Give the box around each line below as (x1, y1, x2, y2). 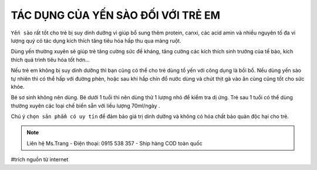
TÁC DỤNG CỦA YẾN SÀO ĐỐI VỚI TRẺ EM (11, 9, 220, 22)
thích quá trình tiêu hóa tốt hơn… (11, 56, 90, 63)
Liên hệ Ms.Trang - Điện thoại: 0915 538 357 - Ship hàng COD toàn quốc (26, 140, 203, 147)
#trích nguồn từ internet (11, 156, 69, 163)
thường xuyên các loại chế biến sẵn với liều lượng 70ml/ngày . (11, 102, 161, 109)
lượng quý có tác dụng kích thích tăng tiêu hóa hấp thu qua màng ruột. (11, 37, 181, 44)
